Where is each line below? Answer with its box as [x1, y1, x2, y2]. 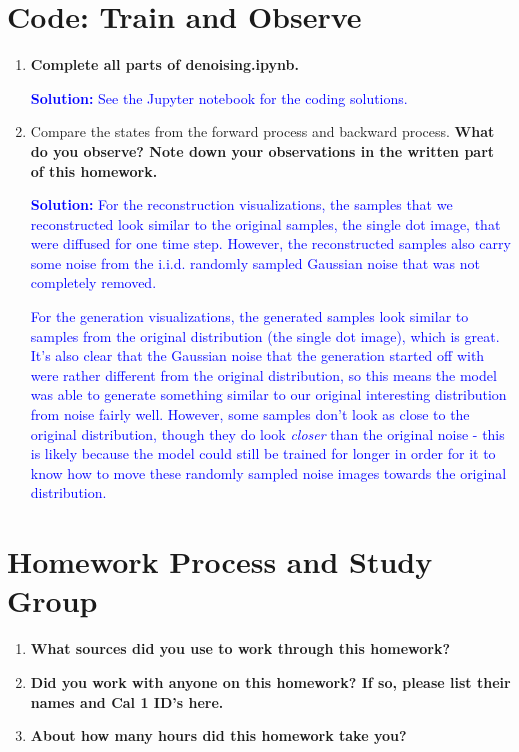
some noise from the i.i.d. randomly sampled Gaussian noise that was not [30, 252, 480, 273]
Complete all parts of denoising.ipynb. [30, 54, 299, 75]
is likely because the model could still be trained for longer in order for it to [30, 443, 496, 464]
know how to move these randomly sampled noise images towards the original [30, 462, 507, 483]
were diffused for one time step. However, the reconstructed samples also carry [30, 233, 511, 254]
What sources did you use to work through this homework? [30, 638, 450, 659]
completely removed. [30, 272, 157, 293]
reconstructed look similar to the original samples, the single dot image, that [30, 213, 501, 234]
